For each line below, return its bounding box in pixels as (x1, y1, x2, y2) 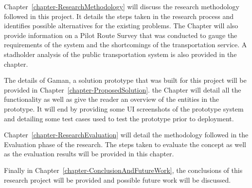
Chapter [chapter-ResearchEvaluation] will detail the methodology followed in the (4, 130, 249, 140)
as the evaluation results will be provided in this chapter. (4, 149, 174, 159)
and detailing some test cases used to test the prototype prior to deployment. (4, 113, 234, 123)
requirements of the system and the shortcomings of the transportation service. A (4, 39, 247, 50)
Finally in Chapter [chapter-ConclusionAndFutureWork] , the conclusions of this (4, 165, 243, 175)
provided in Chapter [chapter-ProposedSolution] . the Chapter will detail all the (4, 84, 241, 94)
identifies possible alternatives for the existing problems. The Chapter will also (4, 20, 238, 31)
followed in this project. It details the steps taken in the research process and (4, 11, 234, 21)
